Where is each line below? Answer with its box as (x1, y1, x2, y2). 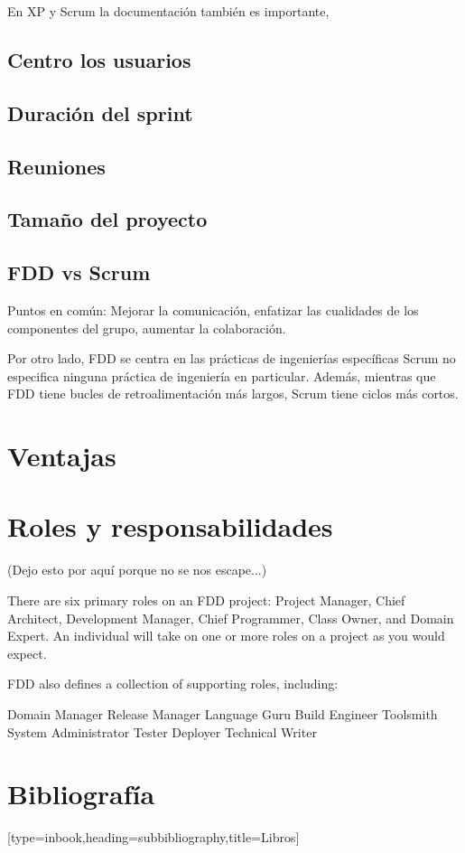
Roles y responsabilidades (7, 508, 333, 545)
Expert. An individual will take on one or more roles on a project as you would (7, 626, 445, 645)
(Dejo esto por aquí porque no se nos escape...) (7, 560, 267, 579)
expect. (7, 643, 47, 662)
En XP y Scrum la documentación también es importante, (7, 2, 330, 20)
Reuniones (7, 152, 106, 180)
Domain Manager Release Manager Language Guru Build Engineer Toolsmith (7, 704, 438, 723)
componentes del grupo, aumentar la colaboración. (7, 318, 286, 337)
